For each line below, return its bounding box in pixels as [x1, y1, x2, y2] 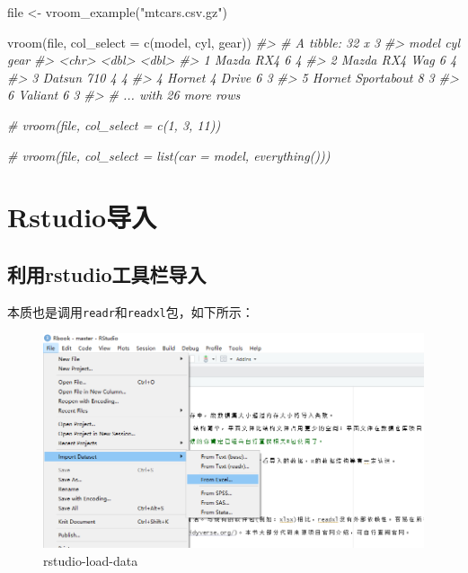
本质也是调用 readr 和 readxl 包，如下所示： [7, 302, 254, 321]
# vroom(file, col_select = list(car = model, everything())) [7, 145, 331, 164]
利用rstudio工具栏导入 [7, 260, 207, 287]
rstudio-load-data [43, 551, 138, 570]
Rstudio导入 [7, 198, 157, 235]
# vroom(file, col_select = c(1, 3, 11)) [7, 115, 221, 134]
